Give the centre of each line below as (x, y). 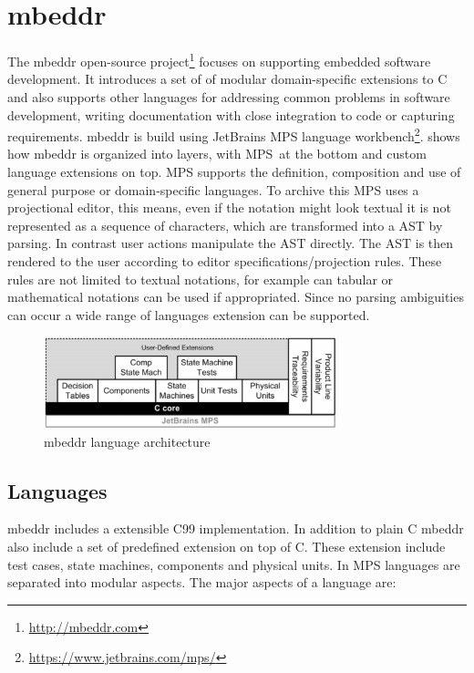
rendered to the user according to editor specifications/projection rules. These (225, 260)
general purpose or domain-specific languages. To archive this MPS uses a (213, 189)
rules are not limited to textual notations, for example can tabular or (201, 279)
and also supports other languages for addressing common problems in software (229, 96)
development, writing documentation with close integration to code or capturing (231, 114)
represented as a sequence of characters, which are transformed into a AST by (225, 225)
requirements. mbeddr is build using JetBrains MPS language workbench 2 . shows (234, 135)
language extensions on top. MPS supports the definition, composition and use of (234, 171)
